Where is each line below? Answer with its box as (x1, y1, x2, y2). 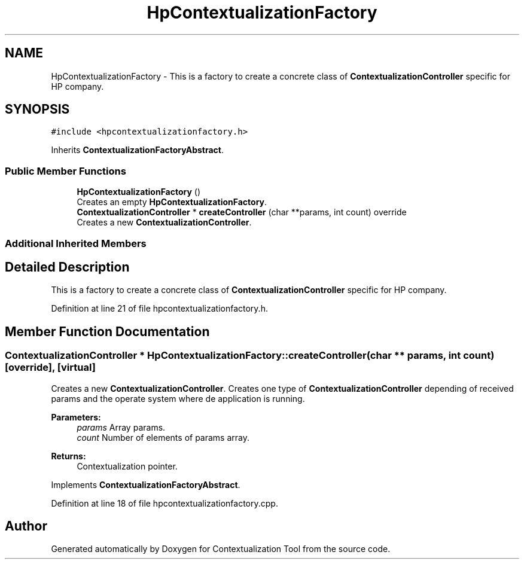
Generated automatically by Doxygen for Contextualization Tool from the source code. (51, 544, 391, 554)
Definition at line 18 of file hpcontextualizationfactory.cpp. (51, 498, 278, 508)
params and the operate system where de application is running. (51, 393, 305, 404)
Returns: (51, 450, 86, 461)
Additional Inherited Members (5, 237, 147, 249)
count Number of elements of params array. (77, 432, 250, 443)
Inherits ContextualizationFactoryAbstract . (51, 145, 224, 156)
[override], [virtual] (5, 361, 96, 374)
